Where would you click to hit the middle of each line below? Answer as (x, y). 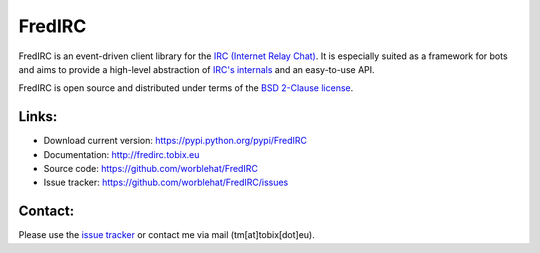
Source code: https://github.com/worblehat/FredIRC (151, 169)
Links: (38, 116)
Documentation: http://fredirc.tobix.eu (121, 154)
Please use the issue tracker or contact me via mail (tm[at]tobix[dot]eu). (166, 235)
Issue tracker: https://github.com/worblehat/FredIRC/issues (166, 182)
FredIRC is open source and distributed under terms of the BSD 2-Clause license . (186, 88)
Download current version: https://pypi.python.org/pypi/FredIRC (175, 141)
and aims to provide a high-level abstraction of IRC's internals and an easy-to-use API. (196, 69)
